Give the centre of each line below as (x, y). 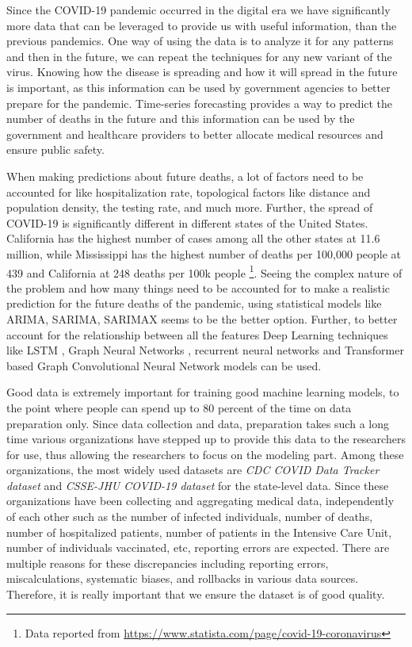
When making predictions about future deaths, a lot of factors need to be (185, 176)
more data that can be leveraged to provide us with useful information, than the (202, 25)
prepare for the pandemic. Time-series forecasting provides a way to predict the (200, 103)
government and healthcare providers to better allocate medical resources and (195, 134)
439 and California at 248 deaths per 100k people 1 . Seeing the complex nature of (204, 271)
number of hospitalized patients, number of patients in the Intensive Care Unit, (199, 532)
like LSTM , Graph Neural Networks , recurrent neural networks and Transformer (205, 350)
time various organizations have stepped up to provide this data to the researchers (206, 439)
